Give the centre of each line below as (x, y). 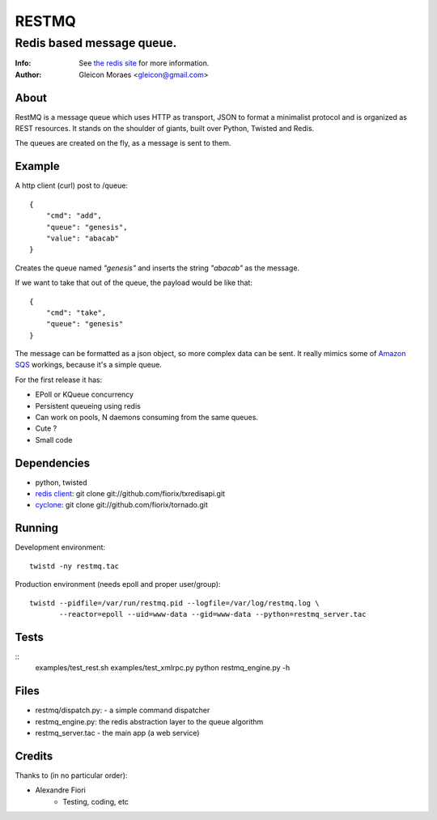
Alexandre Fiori (61, 790)
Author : (28, 74)
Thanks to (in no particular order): (71, 775)
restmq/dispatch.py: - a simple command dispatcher (123, 710)
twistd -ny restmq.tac (74, 566)
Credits (34, 756)
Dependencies (53, 463)
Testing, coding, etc (96, 801)
